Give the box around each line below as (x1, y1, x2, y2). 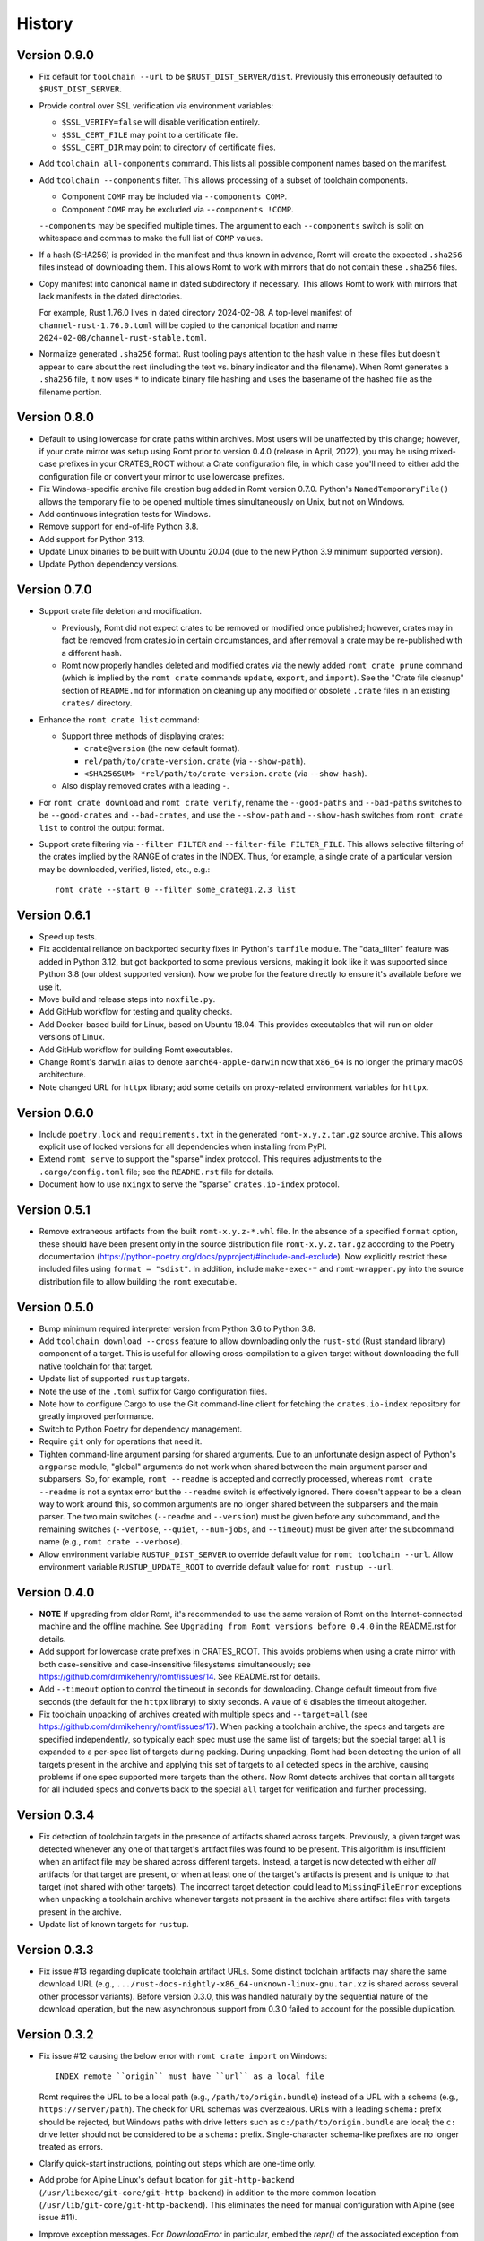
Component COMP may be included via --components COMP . (61, 191, 288, 202)
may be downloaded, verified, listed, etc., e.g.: (39, 863, 211, 874)
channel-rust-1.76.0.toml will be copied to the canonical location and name (39, 319, 338, 331)
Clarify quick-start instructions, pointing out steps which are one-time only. (39, 2158, 316, 2168)
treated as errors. (39, 2141, 103, 2152)
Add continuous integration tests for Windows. (39, 508, 211, 519)
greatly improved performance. (39, 1411, 154, 1422)
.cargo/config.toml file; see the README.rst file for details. (39, 1166, 274, 1177)
